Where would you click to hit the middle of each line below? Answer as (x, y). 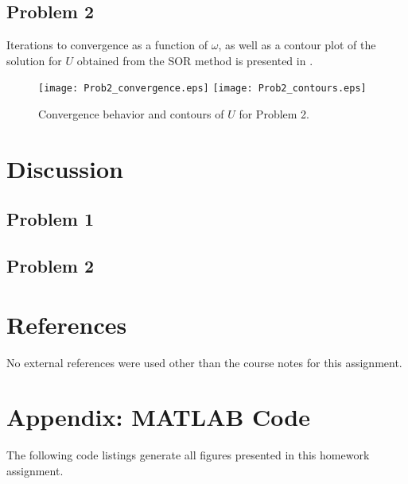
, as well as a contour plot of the (297, 45)
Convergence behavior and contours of (131, 114)
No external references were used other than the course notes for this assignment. (204, 362)
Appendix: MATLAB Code (159, 417)
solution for (34, 60)
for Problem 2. (274, 114)
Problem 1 (50, 219)
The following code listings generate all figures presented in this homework (188, 455)
